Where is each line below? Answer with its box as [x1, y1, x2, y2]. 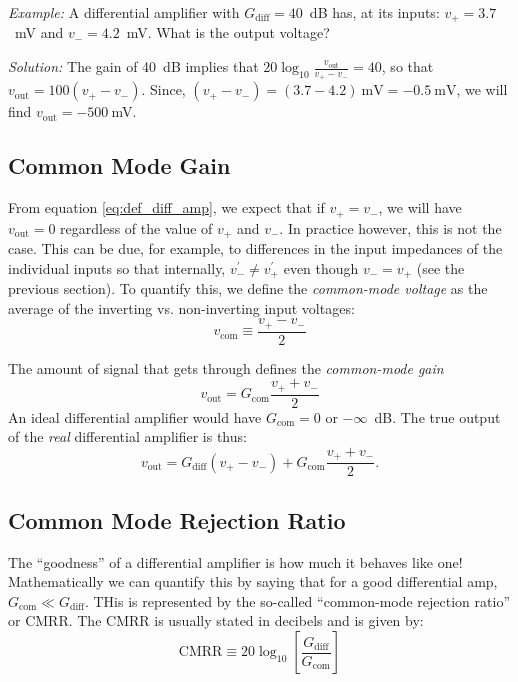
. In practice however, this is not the [279, 217, 502, 238]
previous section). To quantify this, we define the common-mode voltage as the [8, 278, 488, 299]
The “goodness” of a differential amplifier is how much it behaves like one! [8, 551, 463, 572]
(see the [416, 257, 465, 278]
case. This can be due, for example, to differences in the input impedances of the [8, 237, 503, 258]
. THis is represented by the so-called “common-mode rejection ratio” [84, 590, 511, 611]
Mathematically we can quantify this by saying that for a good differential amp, [8, 571, 498, 592]
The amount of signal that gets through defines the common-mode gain [8, 357, 444, 378]
